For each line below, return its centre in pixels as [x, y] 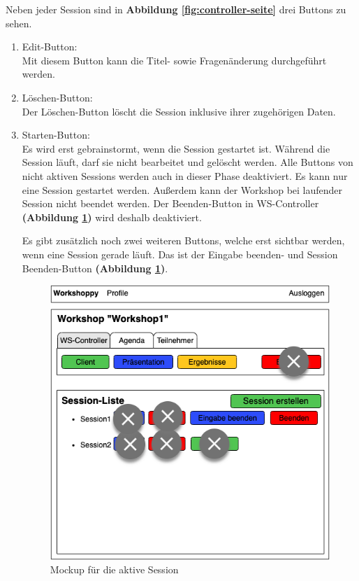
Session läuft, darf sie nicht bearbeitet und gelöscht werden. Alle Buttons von [188, 162]
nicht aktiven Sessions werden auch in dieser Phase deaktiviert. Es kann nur [185, 175]
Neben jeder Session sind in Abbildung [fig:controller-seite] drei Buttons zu [176, 9]
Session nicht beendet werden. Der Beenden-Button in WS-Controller [170, 203]
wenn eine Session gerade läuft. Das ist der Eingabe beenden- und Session [180, 254]
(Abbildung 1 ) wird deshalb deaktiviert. [112, 217]
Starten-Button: [56, 135]
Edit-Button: [50, 47]
